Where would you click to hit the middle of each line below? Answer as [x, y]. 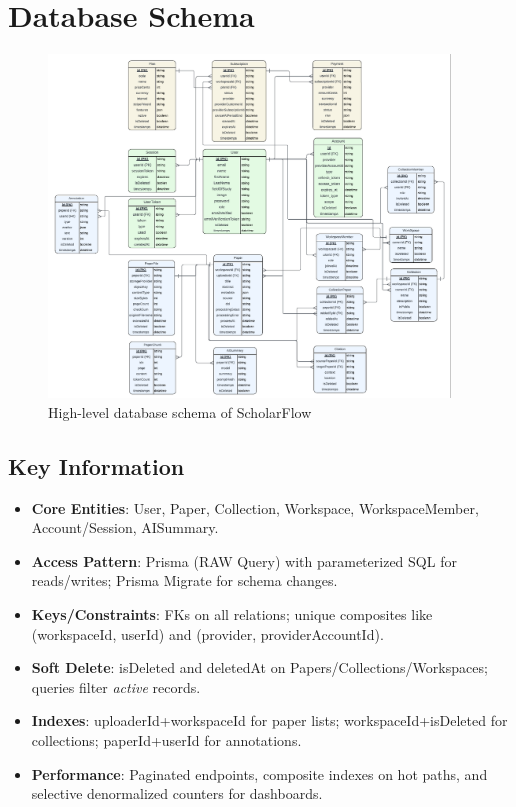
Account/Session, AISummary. [125, 527]
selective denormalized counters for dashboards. [177, 793]
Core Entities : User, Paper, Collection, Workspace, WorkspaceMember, [255, 507]
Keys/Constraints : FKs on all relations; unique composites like [232, 614]
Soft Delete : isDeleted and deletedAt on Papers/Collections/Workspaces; [259, 667]
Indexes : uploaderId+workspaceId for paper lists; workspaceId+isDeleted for [269, 720]
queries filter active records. [116, 686]
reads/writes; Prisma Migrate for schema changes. [184, 580]
